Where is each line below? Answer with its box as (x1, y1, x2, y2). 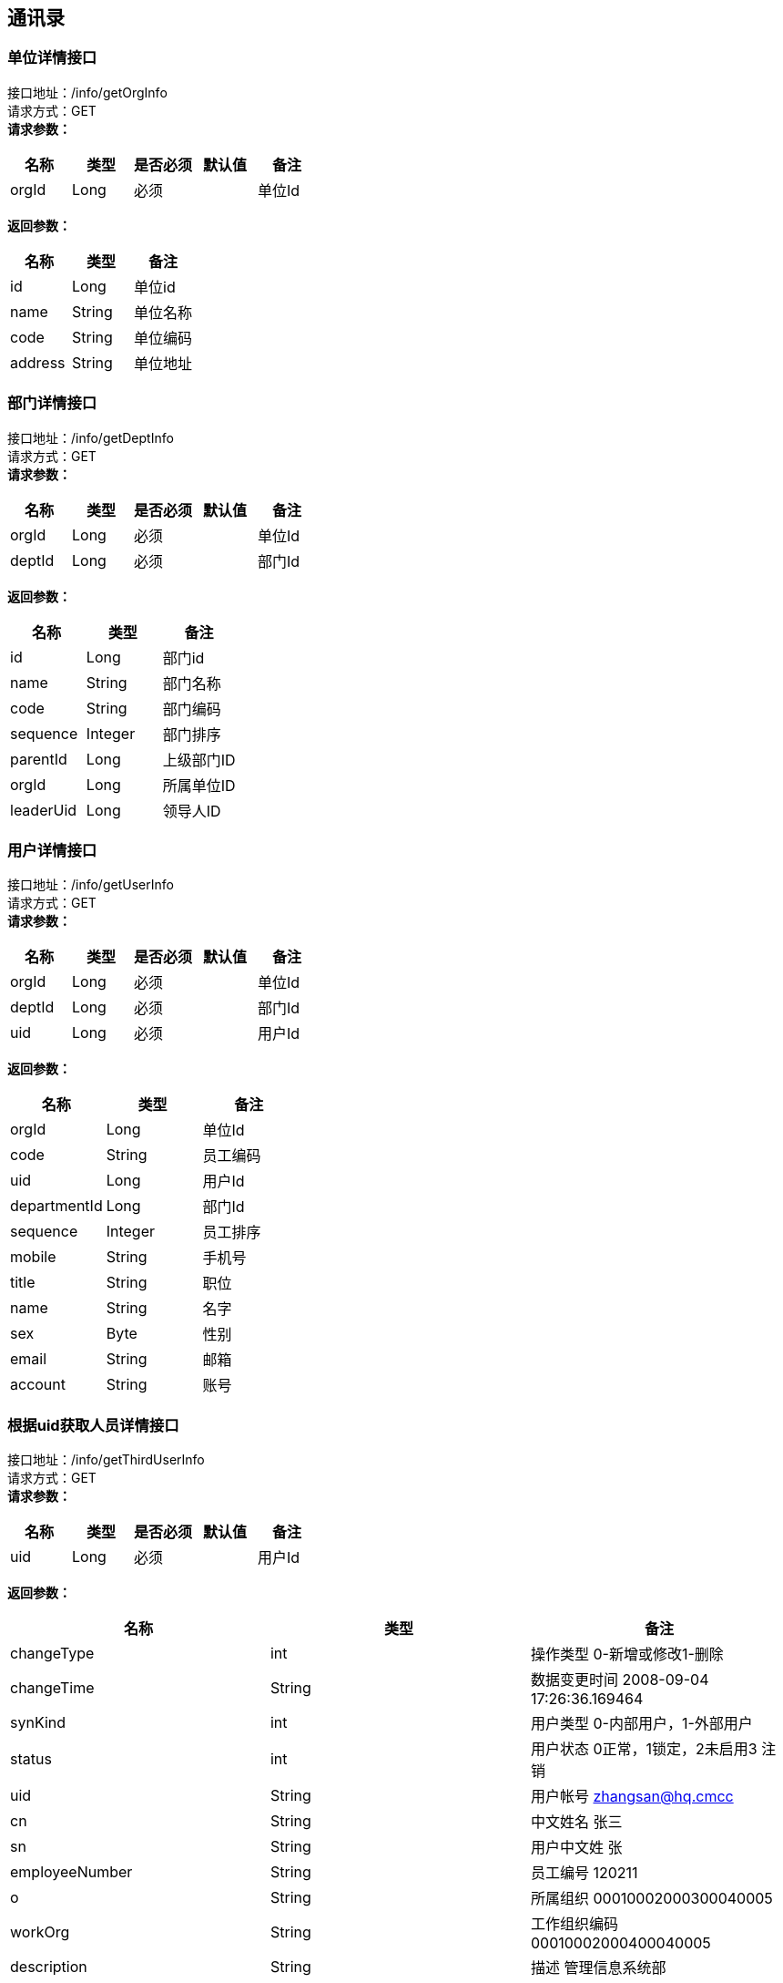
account (10, 1375, 66, 1394)
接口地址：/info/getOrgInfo (7, 84, 168, 100)
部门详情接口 (7, 394, 97, 413)
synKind (10, 1713, 66, 1732)
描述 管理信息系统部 (530, 1958, 666, 1978)
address (10, 353, 66, 372)
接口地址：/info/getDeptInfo (7, 429, 174, 446)
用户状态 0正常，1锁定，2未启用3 (530, 1740, 758, 1759)
